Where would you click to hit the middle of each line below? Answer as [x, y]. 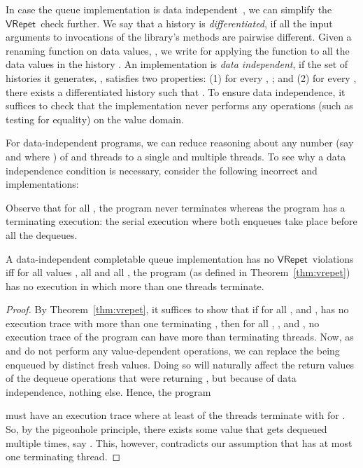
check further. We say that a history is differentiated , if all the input [187, 23]
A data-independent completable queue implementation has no [140, 258]
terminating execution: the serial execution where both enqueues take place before [181, 221]
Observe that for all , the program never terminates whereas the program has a [176, 207]
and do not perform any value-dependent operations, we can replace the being [173, 351]
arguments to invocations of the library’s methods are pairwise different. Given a [179, 37]
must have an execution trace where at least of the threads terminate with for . [176, 415]
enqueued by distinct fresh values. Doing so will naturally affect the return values [180, 364]
